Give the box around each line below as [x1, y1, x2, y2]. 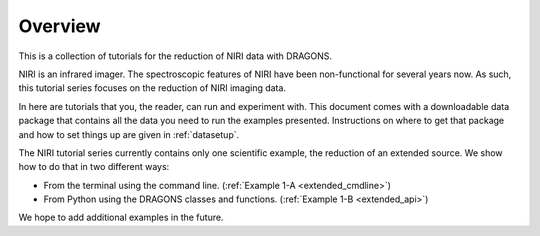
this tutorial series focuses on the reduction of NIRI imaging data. [18, 82, 287, 94]
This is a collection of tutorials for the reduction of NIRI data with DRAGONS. [18, 50, 333, 62]
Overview [18, 15, 101, 37]
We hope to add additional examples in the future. [18, 211, 224, 224]
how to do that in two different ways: [18, 161, 170, 173]
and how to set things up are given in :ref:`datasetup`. [18, 128, 240, 140]
